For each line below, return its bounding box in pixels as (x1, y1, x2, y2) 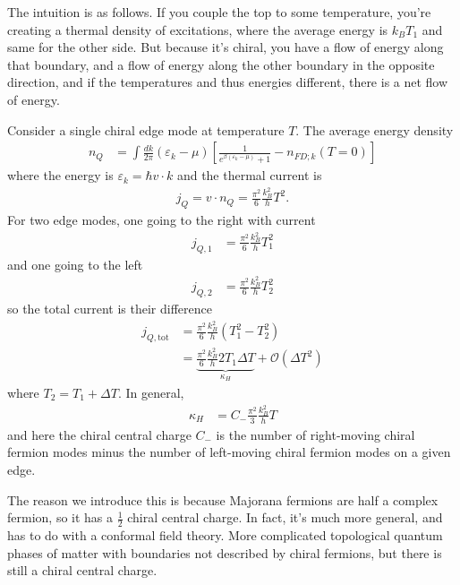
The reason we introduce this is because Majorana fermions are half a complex (7, 490, 439, 509)
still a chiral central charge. (7, 561, 158, 580)
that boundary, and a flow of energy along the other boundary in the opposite (7, 55, 435, 73)
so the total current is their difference (7, 299, 212, 318)
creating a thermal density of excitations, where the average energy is (7, 20, 388, 39)
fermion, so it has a (7, 508, 114, 527)
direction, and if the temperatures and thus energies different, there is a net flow (7, 73, 448, 91)
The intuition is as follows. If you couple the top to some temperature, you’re (7, 3, 431, 21)
